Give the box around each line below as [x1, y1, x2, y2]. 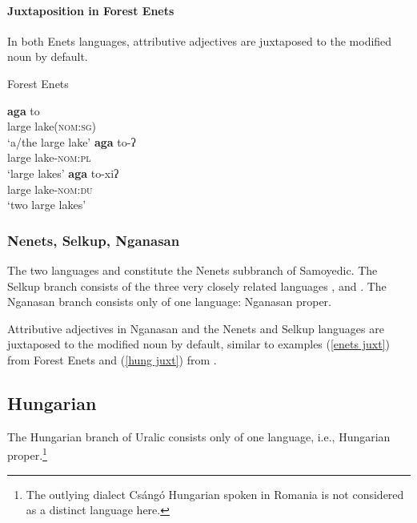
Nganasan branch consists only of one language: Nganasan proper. [7, 293, 331, 310]
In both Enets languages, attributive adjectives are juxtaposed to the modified [7, 32, 392, 49]
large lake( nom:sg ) [7, 118, 97, 135]
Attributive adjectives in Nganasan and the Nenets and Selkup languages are [7, 320, 384, 336]
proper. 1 [7, 445, 47, 463]
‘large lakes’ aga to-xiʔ [7, 164, 119, 181]
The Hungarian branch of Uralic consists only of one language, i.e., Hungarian [7, 428, 391, 445]
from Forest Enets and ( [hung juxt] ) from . [7, 351, 217, 368]
